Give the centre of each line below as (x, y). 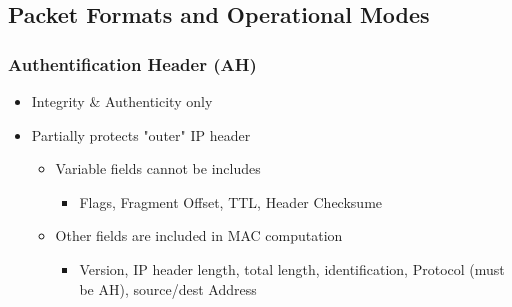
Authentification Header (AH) (132, 63)
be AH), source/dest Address (168, 288)
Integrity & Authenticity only (122, 101)
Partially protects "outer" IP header (141, 134)
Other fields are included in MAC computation (199, 235)
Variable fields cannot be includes (158, 168)
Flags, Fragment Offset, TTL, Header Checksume (231, 201)
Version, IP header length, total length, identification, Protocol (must (292, 268)
